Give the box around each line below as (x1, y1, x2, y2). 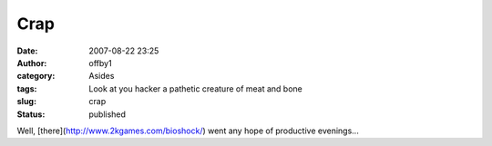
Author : (16, 57, 47, 68)
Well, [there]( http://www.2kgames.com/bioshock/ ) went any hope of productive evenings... (16, 125, 359, 136)
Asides (88, 71, 115, 82)
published (88, 109, 127, 120)
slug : (16, 96, 36, 107)
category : (16, 71, 56, 82)
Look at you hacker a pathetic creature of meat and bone (88, 83, 302, 94)
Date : (16, 45, 38, 56)
